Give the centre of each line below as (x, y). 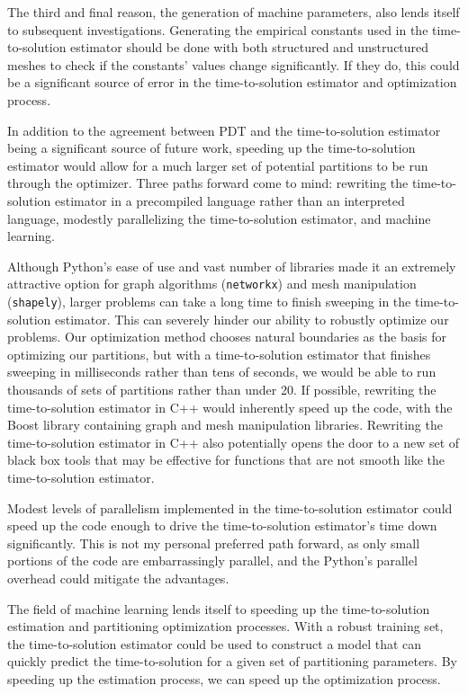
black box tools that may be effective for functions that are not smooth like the (226, 460)
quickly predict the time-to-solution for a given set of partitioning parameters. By (232, 661)
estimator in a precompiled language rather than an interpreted (229, 200)
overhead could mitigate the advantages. (118, 578)
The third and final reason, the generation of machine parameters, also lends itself (234, 12)
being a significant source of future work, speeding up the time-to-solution (211, 148)
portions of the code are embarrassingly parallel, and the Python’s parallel (212, 561)
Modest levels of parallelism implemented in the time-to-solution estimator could (230, 507)
